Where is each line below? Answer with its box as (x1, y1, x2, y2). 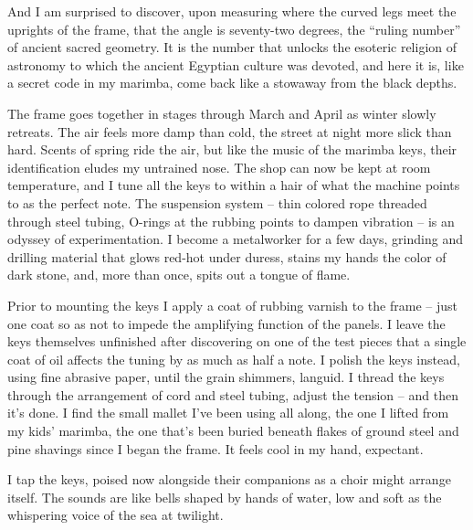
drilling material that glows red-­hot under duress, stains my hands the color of (7, 247, 447, 266)
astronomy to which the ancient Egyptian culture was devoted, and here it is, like (7, 55, 464, 74)
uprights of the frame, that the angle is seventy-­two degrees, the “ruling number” (7, 19, 461, 38)
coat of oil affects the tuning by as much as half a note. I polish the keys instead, (7, 349, 460, 368)
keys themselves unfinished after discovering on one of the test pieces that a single (7, 332, 467, 351)
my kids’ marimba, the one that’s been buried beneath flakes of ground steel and (7, 421, 459, 440)
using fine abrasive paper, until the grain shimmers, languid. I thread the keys (7, 367, 445, 387)
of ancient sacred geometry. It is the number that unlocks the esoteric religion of (7, 37, 457, 57)
